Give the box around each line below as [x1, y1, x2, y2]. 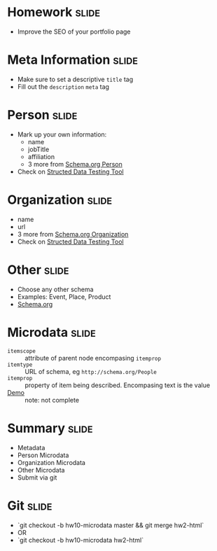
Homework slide [7, 4, 100, 20]
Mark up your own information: [17, 130, 107, 139]
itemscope [7, 347, 36, 354]
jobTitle [27, 145, 50, 153]
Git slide [7, 498, 52, 513]
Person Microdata [17, 451, 69, 459]
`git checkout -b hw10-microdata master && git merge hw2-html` [17, 521, 204, 529]
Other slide [7, 262, 69, 277]
